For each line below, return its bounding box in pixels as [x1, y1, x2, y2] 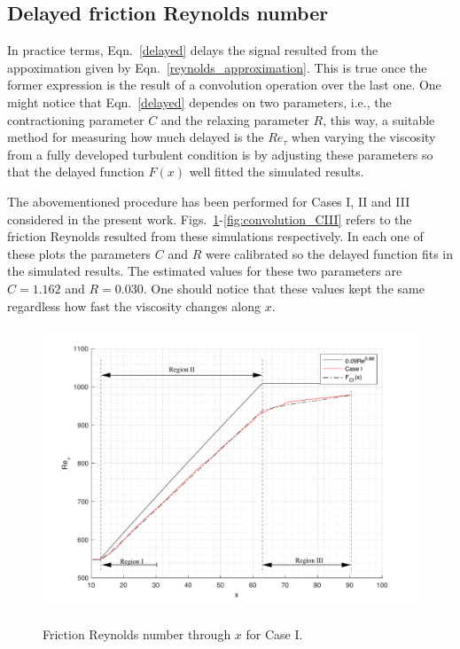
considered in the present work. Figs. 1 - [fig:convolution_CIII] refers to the [7, 209, 412, 228]
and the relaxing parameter [160, 110, 309, 129]
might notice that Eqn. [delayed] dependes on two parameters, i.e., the [7, 92, 392, 111]
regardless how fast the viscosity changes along [7, 296, 261, 315]
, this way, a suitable [323, 110, 435, 129]
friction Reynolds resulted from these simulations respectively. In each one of [7, 227, 424, 246]
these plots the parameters [7, 244, 152, 262]
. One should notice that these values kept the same [143, 278, 425, 297]
